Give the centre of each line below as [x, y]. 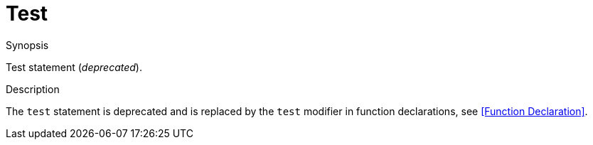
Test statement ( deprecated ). [74, 67]
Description [33, 89]
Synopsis [27, 45]
